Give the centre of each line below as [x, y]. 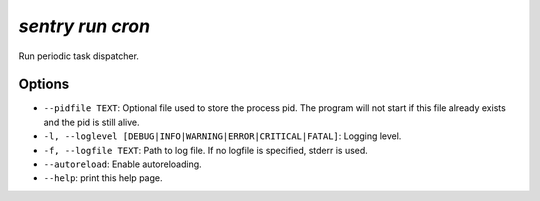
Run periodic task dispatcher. [79, 56]
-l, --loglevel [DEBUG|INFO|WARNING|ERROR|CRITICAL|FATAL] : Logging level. [222, 136]
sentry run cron [84, 26]
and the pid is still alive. [91, 122]
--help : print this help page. [103, 178]
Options [44, 84]
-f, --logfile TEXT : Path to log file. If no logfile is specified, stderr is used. [206, 150]
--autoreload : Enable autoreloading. [122, 164]
